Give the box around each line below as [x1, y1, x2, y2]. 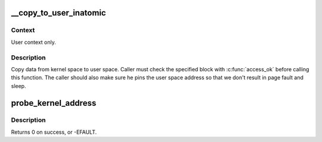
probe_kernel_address [11, 98, 97, 108]
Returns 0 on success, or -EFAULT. [11, 128, 97, 135]
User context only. [11, 39, 56, 46]
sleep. [11, 82, 26, 89]
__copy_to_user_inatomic [11, 8, 107, 18]
